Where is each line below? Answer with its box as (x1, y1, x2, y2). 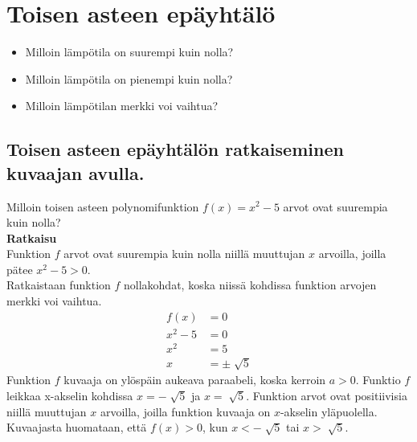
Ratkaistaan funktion (6, 276, 111, 293)
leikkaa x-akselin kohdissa (6, 387, 133, 404)
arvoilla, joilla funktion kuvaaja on (100, 403, 271, 419)
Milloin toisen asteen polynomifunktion (6, 198, 199, 215)
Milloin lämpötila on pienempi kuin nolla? (25, 70, 233, 87)
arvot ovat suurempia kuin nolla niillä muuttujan (63, 245, 305, 262)
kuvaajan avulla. (6, 160, 145, 185)
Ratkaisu (6, 229, 57, 246)
